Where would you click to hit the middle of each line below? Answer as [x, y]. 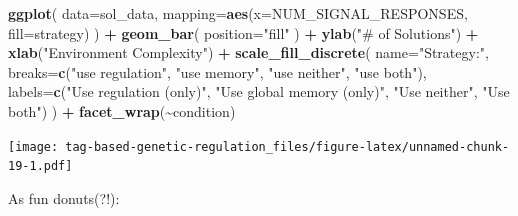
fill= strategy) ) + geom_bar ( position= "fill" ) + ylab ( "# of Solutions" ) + [243, 32]
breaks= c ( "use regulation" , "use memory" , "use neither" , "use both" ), [217, 71]
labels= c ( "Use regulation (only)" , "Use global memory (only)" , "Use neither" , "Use [259, 91]
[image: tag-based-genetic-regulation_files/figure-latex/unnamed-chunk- [259, 146]
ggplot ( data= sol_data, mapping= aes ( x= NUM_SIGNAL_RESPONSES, [238, 13]
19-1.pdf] [40, 166]
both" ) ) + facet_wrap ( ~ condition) [122, 110]
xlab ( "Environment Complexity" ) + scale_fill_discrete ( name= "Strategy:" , [248, 52]
